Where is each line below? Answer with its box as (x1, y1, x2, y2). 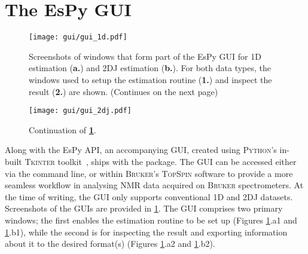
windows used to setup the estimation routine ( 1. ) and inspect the (29, 73, 272, 85)
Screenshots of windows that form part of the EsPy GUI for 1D (29, 50, 261, 62)
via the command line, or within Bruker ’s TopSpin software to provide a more (5, 167, 293, 179)
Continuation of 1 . (29, 123, 96, 136)
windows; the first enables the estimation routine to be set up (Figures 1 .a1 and (5, 213, 297, 226)
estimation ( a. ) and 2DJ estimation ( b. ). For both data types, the (29, 62, 272, 74)
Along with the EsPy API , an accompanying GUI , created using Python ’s (5, 143, 277, 156)
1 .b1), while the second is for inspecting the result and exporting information (5, 225, 288, 238)
